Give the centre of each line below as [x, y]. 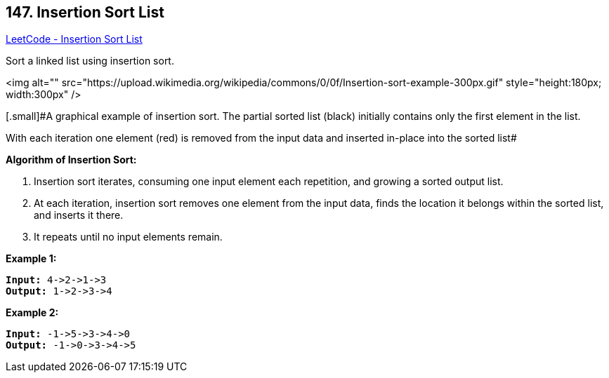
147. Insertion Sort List [85, 12]
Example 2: [32, 313]
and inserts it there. [79, 215]
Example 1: [31, 259]
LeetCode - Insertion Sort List [74, 39]
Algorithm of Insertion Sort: [71, 160]
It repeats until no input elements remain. [128, 237]
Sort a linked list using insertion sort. [90, 61]
